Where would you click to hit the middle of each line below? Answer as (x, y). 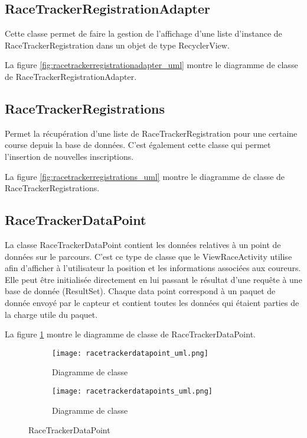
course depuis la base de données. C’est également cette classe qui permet (138, 145)
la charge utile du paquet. (51, 314)
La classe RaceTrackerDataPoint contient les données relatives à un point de (143, 244)
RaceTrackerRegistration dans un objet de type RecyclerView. (117, 45)
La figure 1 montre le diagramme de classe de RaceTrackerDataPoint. (130, 334)
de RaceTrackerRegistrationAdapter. (71, 76)
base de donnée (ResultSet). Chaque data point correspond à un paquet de (140, 291)
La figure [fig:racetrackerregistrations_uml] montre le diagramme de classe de (145, 176)
